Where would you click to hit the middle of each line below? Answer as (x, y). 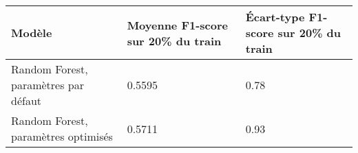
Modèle (32, 33)
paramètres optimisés (62, 136)
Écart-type (275, 17)
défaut (27, 101)
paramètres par (48, 85)
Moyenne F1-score (177, 25)
